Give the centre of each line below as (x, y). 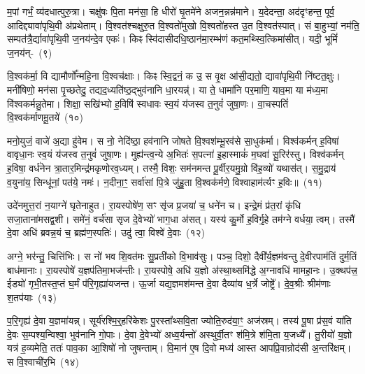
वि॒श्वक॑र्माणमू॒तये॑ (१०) (45, 117)
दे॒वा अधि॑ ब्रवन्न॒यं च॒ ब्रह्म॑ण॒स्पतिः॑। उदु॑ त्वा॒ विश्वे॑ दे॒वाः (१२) (106, 232)
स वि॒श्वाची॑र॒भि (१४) (43, 362)
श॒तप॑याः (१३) (32, 297)
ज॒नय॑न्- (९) (30, 52)
